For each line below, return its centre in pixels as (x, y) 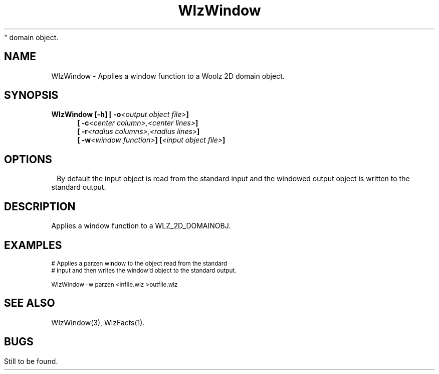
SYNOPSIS (31, 95)
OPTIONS (28, 159)
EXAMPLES (33, 245)
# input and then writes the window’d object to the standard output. (144, 270)
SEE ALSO (30, 303)
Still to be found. (31, 361)
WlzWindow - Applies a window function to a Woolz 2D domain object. (168, 76)
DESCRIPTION (40, 206)
